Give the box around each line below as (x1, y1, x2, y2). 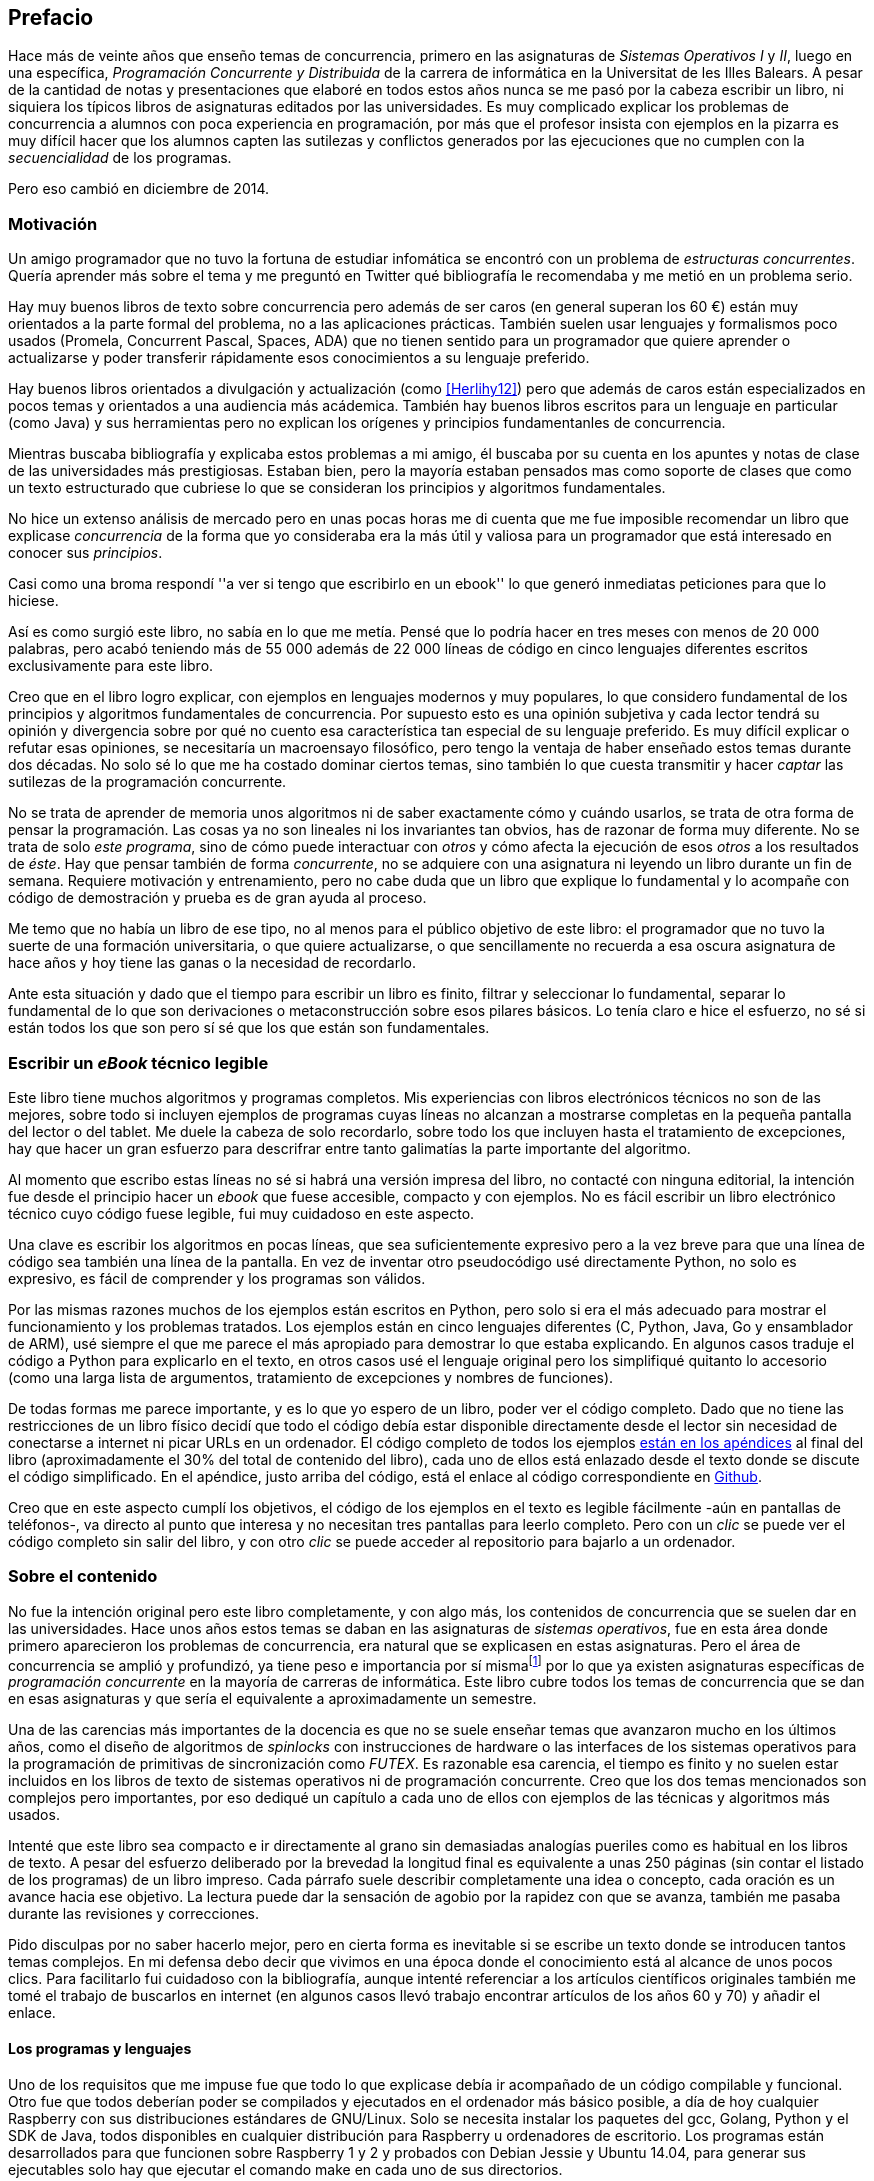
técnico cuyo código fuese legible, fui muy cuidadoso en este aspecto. (8, 1204, 475, 1222)
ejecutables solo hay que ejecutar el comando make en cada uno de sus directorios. (8, 2160, 563, 2178)
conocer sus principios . (8, 544, 163, 562)
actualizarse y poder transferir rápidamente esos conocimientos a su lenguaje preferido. (8, 349, 590, 367)
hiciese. (8, 592, 59, 610)
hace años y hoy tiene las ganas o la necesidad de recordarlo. (8, 954, 416, 972)
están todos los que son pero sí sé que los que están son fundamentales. (8, 1019, 490, 1037)
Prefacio (8, 5, 94, 30)
